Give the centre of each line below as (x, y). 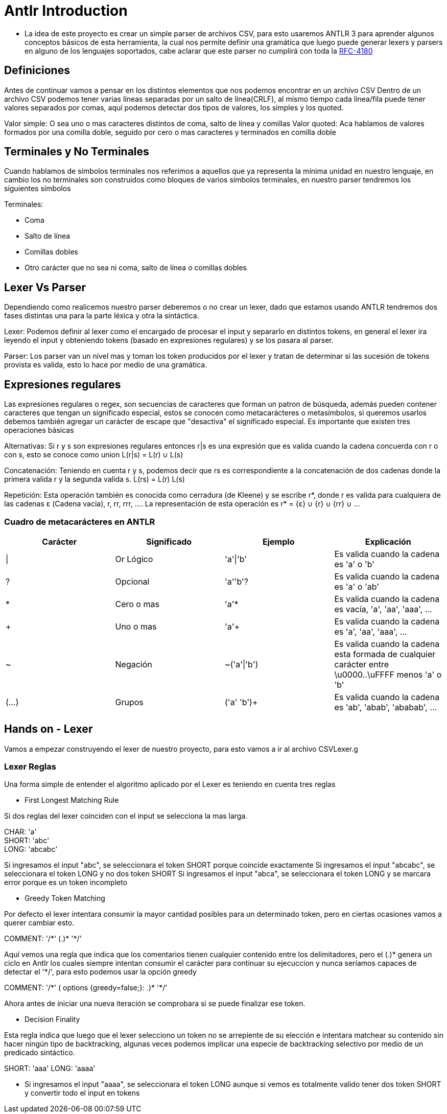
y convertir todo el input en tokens (82, 1093)
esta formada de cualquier (385, 654)
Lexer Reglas (30, 767)
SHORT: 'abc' (27, 841)
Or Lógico (134, 559)
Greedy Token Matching (65, 898)
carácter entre (361, 664)
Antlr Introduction (66, 11)
